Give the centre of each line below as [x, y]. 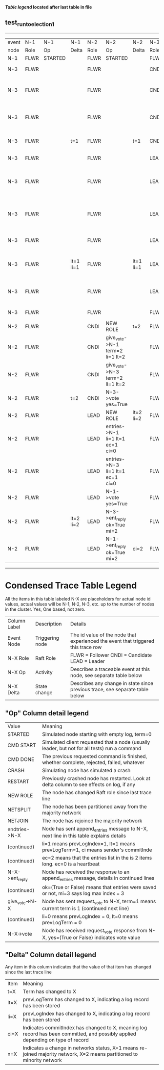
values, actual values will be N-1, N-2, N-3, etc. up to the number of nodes [80, 604]
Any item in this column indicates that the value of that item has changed [78, 966]
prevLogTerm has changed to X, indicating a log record [86, 999]
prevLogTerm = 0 [62, 922]
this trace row [86, 647]
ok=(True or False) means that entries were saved [99, 887]
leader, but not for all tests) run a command [92, 749]
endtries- [19, 829]
